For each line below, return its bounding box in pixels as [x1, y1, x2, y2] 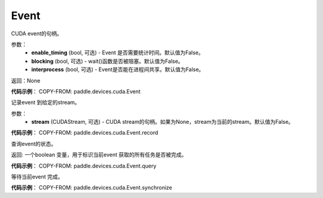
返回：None [11, 77, 41, 84]
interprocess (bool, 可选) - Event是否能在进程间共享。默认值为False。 [31, 66, 205, 73]
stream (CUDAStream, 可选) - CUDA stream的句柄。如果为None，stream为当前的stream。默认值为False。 [31, 118, 294, 126]
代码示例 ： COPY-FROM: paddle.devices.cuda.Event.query [11, 162, 157, 169]
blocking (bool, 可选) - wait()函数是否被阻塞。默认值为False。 [31, 57, 184, 65]
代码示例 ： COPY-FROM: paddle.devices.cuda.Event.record [11, 129, 159, 136]
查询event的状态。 [11, 140, 57, 147]
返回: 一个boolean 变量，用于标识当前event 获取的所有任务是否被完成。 [11, 151, 187, 159]
